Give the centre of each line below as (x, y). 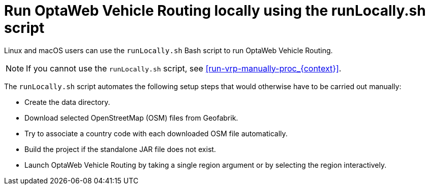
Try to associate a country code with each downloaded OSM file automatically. (156, 133)
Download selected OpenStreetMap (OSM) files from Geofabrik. (131, 118)
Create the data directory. (67, 102)
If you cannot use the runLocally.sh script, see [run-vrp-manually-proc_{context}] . (184, 68)
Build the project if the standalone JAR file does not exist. (120, 149)
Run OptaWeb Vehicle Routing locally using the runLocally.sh (215, 11)
